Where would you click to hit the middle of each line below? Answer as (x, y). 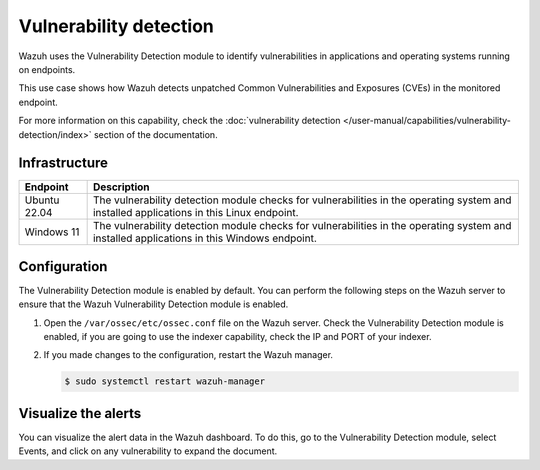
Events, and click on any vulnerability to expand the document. (148, 451)
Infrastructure (63, 163)
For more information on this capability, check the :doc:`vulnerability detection (179, 121)
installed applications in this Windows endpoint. (204, 238)
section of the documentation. (156, 134)
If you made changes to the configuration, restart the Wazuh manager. (188, 355)
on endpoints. (47, 69)
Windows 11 (52, 232)
